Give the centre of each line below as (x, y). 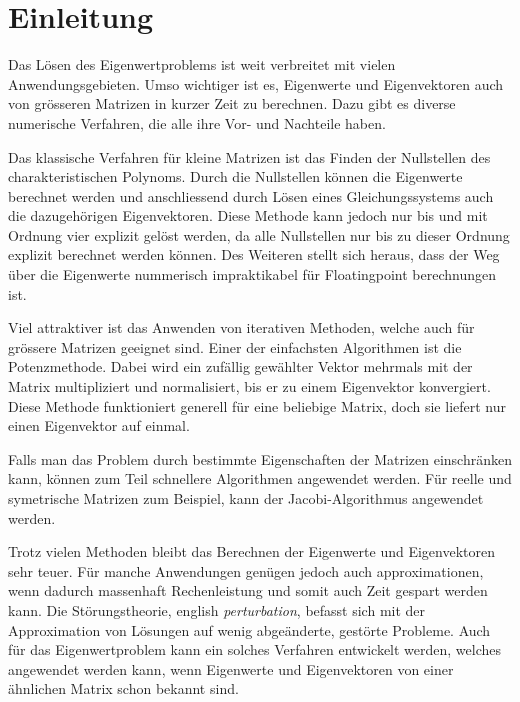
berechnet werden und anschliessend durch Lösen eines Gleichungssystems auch (251, 195)
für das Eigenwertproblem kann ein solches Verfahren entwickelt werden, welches (255, 649)
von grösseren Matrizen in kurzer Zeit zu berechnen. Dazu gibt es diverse (232, 103)
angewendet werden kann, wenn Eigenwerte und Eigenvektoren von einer (231, 668)
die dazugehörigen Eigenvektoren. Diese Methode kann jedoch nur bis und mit (248, 215)
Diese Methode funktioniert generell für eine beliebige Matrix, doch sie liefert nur (257, 405)
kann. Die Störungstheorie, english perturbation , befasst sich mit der (217, 609)
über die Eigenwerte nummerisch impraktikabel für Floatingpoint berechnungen (252, 274)
